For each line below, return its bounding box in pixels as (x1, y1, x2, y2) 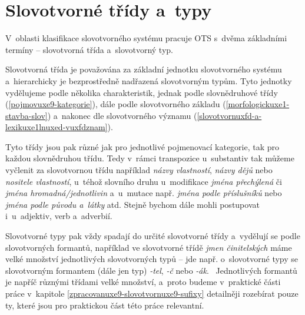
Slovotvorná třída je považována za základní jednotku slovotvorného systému (5, 63, 282, 75)
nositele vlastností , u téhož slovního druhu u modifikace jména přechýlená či (5, 175, 282, 187)
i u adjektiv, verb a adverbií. (5, 210, 112, 222)
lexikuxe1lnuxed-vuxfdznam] (5, 121, 108, 133)
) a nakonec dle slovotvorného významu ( (47, 109, 197, 121)
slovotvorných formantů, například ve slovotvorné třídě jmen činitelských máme (5, 241, 292, 253)
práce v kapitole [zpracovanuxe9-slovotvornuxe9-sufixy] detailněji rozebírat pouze (5, 287, 299, 299)
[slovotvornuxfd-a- (197, 109, 262, 121)
